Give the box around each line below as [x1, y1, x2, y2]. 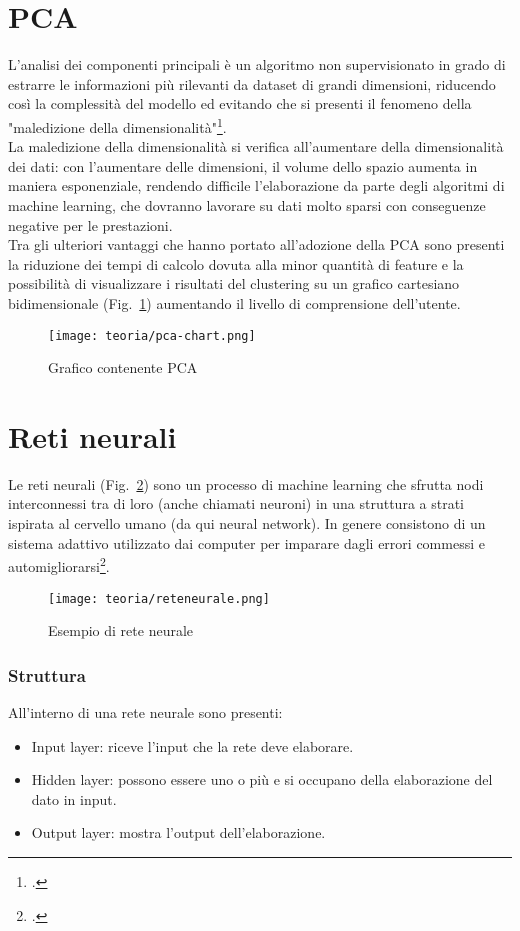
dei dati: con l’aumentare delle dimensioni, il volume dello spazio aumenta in [8, 155, 478, 176]
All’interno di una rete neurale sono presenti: [8, 701, 283, 722]
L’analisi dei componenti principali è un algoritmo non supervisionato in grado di [8, 54, 506, 75]
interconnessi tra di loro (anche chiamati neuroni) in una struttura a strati [8, 493, 465, 514]
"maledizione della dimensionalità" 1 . [8, 113, 227, 137]
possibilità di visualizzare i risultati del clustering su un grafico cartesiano [8, 273, 460, 294]
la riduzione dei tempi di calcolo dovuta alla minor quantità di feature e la [8, 253, 464, 274]
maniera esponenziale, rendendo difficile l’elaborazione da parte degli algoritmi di [8, 175, 505, 196]
